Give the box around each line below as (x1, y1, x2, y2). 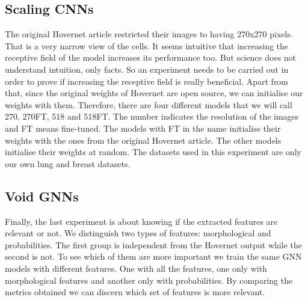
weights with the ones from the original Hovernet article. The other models (5, 133, 282, 146)
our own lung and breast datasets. (5, 157, 131, 170)
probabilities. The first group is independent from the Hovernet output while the (5, 238, 302, 251)
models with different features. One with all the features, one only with (5, 262, 267, 274)
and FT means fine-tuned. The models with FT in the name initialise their (5, 121, 281, 134)
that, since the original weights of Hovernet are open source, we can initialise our (5, 87, 303, 99)
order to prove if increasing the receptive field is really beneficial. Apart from (5, 75, 289, 87)
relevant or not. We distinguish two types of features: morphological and (5, 227, 271, 239)
